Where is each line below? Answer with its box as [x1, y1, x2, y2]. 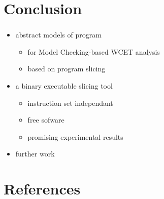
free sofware [27, 114, 64, 125]
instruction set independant [27, 97, 113, 108]
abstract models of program [15, 29, 102, 40]
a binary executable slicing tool [15, 81, 113, 91]
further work [15, 148, 55, 159]
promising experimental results [27, 131, 123, 142]
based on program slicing [27, 63, 106, 74]
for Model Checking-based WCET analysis [27, 46, 160, 57]
